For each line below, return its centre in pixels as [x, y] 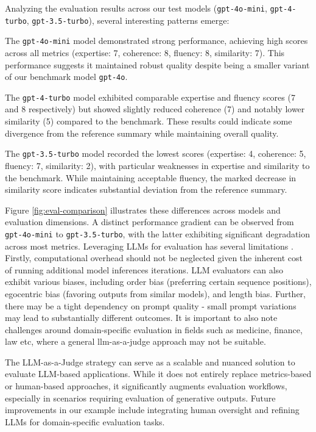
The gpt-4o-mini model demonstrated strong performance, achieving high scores [156, 41]
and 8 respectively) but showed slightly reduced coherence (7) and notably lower [155, 109]
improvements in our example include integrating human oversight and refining [152, 410]
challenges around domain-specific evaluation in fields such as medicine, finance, [154, 329]
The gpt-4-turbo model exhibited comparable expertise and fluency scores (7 [150, 97]
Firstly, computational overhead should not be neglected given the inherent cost [154, 258]
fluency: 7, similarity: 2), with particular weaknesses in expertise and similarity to [157, 165]
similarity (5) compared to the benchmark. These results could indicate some [149, 121]
